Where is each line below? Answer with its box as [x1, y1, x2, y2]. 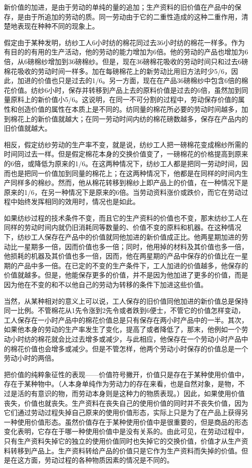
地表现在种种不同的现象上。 [10, 21, 99, 31]
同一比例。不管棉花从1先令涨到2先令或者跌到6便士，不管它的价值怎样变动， [4, 305, 245, 315]
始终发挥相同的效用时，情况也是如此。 [17, 196, 140, 207]
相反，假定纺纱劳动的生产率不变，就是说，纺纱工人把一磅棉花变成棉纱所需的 [4, 139, 248, 149]
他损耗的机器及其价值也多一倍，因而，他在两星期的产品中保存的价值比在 [4, 251, 235, 261]
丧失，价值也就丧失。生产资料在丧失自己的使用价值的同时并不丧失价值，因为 [4, 398, 248, 408]
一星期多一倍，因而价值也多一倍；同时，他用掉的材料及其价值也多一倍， [17, 241, 248, 251]
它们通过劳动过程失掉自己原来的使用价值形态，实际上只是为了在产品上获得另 [4, 407, 248, 417]
